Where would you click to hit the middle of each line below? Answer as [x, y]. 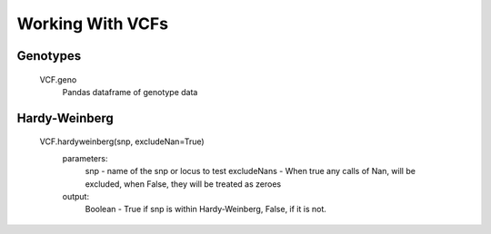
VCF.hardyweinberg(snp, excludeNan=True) [122, 141]
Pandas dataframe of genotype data [130, 92]
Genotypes [49, 56]
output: [76, 196]
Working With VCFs [92, 24]
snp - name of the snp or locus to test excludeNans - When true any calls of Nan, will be [250, 171]
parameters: [85, 158]
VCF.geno [58, 79]
